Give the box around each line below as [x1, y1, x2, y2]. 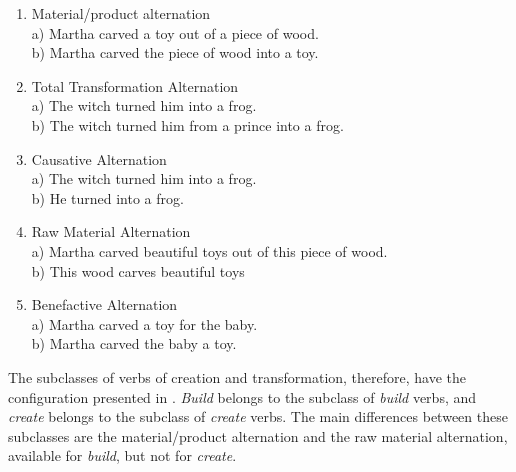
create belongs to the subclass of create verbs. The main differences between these [8, 406, 508, 427]
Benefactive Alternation [31, 294, 178, 315]
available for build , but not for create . [8, 445, 237, 466]
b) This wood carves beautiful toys [31, 260, 245, 281]
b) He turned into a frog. [31, 187, 184, 208]
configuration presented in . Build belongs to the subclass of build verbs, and [8, 386, 477, 407]
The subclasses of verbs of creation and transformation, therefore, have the [8, 366, 467, 387]
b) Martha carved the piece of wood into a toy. [31, 42, 319, 63]
